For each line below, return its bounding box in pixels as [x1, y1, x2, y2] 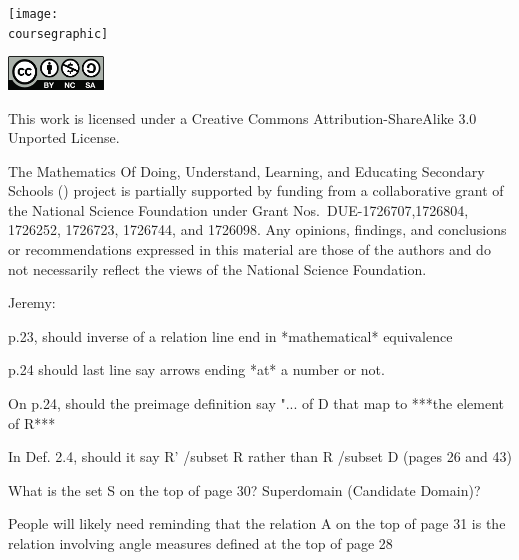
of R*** [8, 412, 56, 433]
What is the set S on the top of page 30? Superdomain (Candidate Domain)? [8, 479, 481, 500]
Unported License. [8, 127, 120, 148]
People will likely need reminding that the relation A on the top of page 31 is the [8, 513, 506, 534]
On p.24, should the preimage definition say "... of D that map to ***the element [8, 393, 505, 414]
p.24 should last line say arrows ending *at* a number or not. [8, 359, 385, 380]
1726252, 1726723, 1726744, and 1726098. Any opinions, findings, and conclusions [8, 219, 507, 240]
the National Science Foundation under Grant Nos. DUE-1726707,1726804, [8, 199, 469, 220]
